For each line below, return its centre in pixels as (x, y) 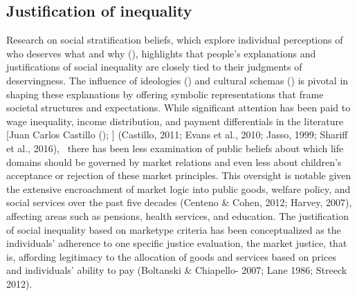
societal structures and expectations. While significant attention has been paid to (178, 108)
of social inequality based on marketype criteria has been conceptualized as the (174, 229)
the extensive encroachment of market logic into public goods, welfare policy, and (178, 188)
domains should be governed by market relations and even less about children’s (174, 161)
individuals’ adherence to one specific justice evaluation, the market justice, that (177, 243)
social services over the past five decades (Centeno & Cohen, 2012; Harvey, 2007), (179, 202)
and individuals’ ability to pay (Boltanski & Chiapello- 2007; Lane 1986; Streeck (177, 270)
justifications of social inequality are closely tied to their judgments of (154, 67)
